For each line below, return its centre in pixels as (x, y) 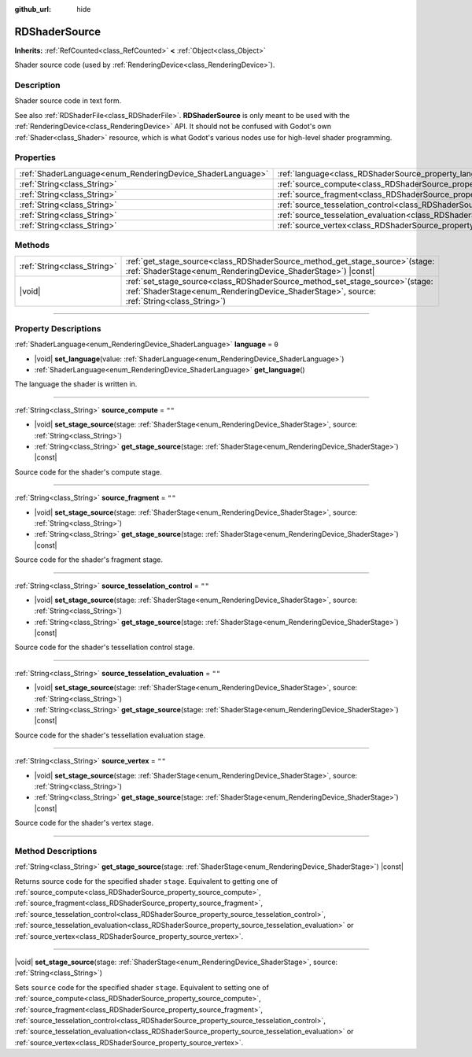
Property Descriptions (58, 328)
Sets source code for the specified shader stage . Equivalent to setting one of (142, 987)
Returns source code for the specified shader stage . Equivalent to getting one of (146, 881)
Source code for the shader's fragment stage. (89, 560)
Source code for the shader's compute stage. (88, 471)
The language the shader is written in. (76, 384)
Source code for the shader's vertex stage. (84, 823)
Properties (35, 157)
